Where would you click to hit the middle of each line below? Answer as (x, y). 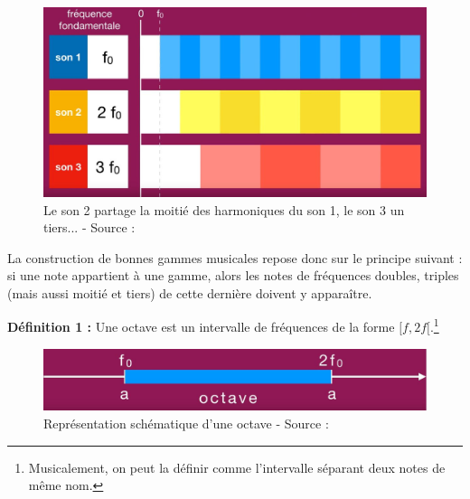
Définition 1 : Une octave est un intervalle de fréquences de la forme (201, 327)
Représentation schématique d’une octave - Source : (186, 424)
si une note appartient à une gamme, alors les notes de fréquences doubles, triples (233, 275)
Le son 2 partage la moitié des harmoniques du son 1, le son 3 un (224, 209)
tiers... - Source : (89, 227)
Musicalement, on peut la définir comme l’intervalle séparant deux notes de (237, 467)
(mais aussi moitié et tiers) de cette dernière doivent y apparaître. (190, 292)
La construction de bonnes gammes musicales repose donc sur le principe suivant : (235, 257)
